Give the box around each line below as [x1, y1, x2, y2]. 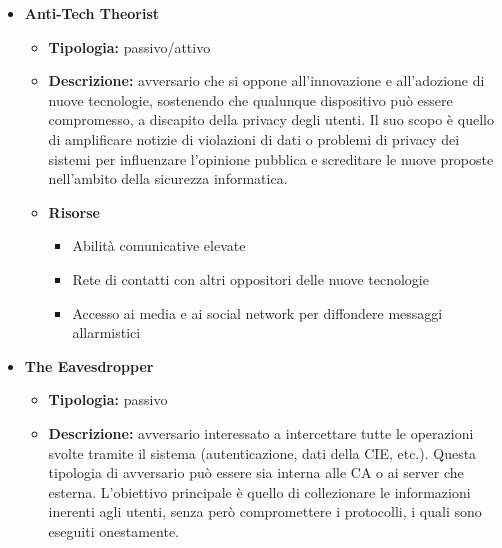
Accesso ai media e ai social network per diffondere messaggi [72, 302, 443, 323]
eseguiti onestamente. [48, 520, 180, 541]
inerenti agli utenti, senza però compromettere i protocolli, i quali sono [48, 501, 482, 522]
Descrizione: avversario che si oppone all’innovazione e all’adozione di [48, 70, 485, 91]
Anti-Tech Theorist [24, 3, 160, 23]
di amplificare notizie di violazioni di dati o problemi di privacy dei [48, 128, 460, 149]
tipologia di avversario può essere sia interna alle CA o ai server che [48, 462, 464, 483]
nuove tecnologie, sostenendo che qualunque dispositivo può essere [48, 89, 453, 110]
